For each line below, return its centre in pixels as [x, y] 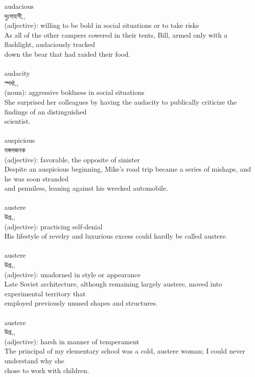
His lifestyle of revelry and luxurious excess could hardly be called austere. [116, 236]
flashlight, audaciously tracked [50, 44]
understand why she [35, 360]
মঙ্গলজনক [15, 149]
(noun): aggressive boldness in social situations [75, 92]
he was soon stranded [36, 178]
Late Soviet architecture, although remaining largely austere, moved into [113, 284]
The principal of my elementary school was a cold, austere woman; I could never [125, 351]
